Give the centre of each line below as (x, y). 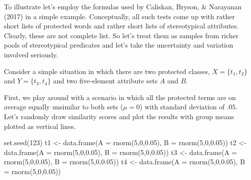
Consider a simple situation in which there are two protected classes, (107, 71)
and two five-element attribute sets (105, 81)
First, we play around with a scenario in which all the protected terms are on (120, 97)
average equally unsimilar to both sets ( (63, 107)
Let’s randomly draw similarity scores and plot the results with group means (119, 116)
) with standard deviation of (182, 107)
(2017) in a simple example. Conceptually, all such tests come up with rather (119, 16)
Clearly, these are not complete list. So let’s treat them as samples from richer (121, 35)
